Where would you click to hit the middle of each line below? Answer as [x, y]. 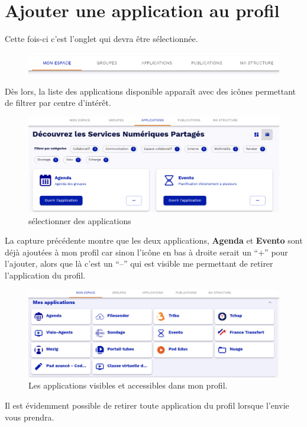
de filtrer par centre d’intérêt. [58, 103]
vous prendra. [30, 417]
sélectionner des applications [80, 220]
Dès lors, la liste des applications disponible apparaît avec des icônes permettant [151, 91]
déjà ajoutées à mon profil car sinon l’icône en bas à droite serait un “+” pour [146, 252]
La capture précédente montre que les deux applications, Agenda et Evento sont [154, 240]
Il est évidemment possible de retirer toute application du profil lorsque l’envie [147, 405]
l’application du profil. [45, 275]
